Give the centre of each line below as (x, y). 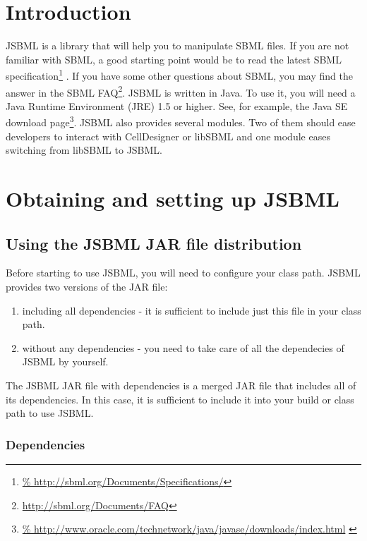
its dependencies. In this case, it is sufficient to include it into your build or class (180, 399)
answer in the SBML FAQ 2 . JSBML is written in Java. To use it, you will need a (181, 91)
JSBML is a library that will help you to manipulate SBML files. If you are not (178, 45)
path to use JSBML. (50, 413)
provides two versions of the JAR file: (87, 287)
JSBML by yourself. (65, 361)
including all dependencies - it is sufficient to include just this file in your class (192, 310)
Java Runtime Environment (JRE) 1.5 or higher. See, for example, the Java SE (177, 105)
